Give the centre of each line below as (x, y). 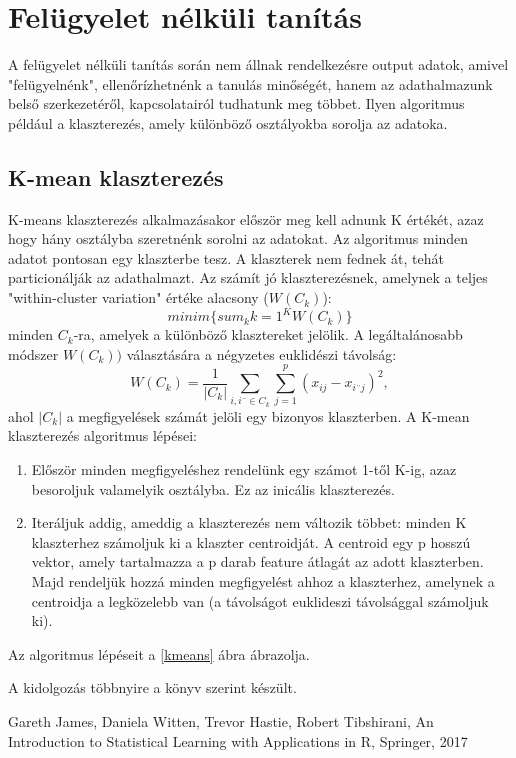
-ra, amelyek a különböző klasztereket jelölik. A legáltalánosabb (268, 334)
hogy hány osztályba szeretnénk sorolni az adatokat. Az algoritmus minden (238, 238)
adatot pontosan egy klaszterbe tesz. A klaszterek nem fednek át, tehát (226, 257)
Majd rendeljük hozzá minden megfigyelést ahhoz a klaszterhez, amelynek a (263, 581)
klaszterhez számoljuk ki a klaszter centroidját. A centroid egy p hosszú (251, 541)
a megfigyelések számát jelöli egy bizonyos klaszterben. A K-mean (268, 415)
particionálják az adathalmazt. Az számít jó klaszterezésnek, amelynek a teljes (248, 277)
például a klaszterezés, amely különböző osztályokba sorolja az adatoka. (228, 122)
